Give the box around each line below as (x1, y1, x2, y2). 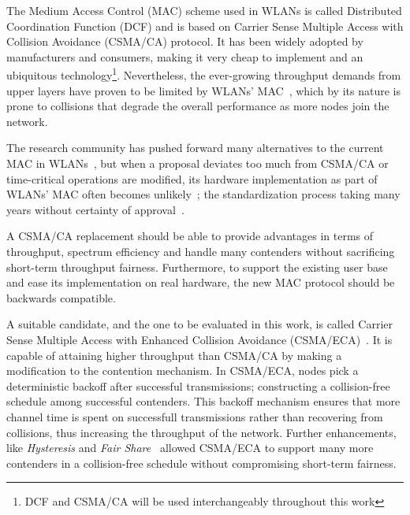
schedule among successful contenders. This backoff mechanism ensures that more (6, 393, 401, 409)
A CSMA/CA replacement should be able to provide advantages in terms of (6, 228, 374, 244)
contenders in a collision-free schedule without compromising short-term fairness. (6, 454, 397, 471)
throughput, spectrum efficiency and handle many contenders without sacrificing (6, 243, 395, 259)
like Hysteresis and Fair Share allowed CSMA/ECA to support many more (6, 439, 374, 456)
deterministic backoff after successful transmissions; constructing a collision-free (6, 377, 390, 394)
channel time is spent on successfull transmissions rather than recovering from (6, 408, 383, 424)
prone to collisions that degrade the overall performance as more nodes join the (6, 98, 389, 114)
